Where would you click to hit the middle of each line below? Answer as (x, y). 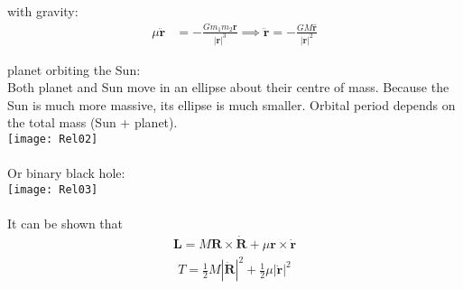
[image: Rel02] (53, 139)
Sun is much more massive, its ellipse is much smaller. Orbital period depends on (231, 104)
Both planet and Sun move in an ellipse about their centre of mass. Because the (228, 87)
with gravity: (43, 11)
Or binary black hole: (66, 173)
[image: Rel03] (53, 189)
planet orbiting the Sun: (74, 69)
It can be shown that (65, 224)
